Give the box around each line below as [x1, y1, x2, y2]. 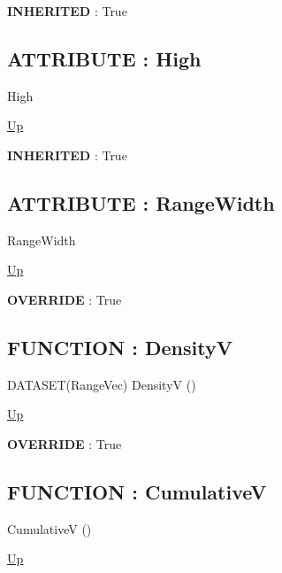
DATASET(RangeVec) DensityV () [7, 375, 196, 393]
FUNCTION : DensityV [7, 333, 232, 360]
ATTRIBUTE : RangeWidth [7, 189, 275, 216]
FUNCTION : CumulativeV [7, 477, 267, 505]
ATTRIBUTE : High [7, 44, 202, 72]
